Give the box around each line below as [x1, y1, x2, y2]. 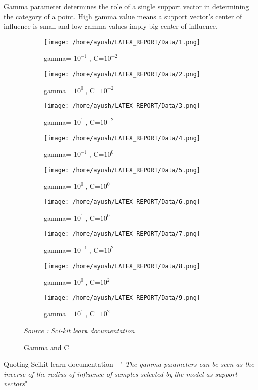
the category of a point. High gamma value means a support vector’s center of [4, 11, 242, 21]
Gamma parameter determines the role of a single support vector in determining [4, 1, 249, 11]
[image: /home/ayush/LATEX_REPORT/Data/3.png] [44, 102, 200, 110]
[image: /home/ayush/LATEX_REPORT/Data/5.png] [44, 166, 200, 174]
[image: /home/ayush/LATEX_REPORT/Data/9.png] [44, 294, 200, 301]
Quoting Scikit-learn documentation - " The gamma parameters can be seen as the [4, 359, 254, 369]
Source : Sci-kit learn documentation [24, 325, 135, 336]
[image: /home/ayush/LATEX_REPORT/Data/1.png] [44, 38, 200, 46]
